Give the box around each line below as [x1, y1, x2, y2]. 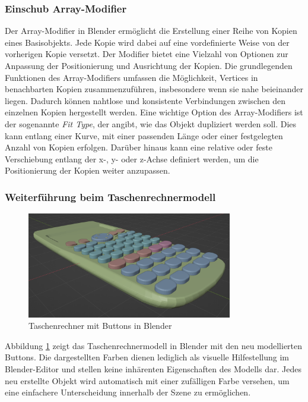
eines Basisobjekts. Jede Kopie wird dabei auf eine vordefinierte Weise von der [5, 36, 290, 48]
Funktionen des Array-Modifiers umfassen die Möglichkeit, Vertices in [5, 71, 258, 83]
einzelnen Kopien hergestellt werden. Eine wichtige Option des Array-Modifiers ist [5, 106, 303, 118]
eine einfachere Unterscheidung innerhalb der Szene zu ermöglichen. [5, 386, 251, 398]
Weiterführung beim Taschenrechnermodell [5, 189, 216, 204]
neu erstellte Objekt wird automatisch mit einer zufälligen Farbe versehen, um [5, 374, 290, 387]
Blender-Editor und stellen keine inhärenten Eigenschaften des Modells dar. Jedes [5, 363, 301, 375]
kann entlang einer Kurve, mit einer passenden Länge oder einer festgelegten [5, 129, 283, 142]
